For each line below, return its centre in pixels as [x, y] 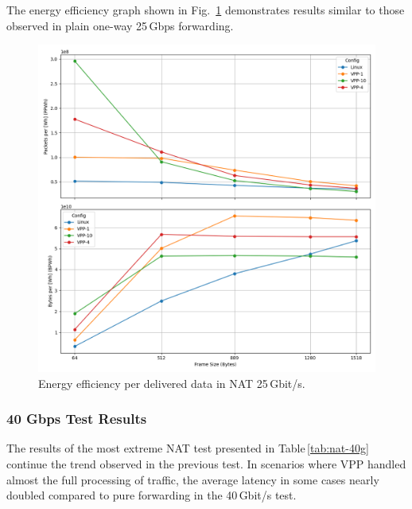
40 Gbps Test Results [77, 419]
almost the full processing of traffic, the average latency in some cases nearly [193, 479]
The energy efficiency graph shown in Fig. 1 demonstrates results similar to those [206, 10]
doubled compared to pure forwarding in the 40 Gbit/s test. [152, 495]
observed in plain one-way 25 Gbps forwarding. [120, 25]
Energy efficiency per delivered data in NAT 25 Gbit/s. [172, 383]
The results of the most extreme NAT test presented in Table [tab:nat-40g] [188, 448]
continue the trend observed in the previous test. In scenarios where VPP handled [206, 463]
